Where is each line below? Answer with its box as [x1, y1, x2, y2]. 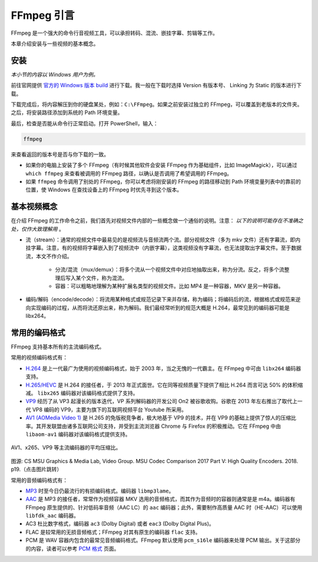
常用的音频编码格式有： [11, 477, 68, 484]
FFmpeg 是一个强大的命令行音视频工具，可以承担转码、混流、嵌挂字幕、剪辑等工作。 [11, 29, 218, 36]
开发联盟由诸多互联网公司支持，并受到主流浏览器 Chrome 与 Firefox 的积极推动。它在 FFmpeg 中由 [41, 423, 281, 430]
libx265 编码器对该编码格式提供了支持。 [37, 390, 138, 397]
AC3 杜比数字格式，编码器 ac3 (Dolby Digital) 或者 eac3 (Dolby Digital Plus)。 [25, 520, 214, 527]
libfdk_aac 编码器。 [25, 512, 79, 519]
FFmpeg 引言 [11, 9, 75, 22]
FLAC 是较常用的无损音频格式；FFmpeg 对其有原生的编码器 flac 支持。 [25, 528, 201, 536]
